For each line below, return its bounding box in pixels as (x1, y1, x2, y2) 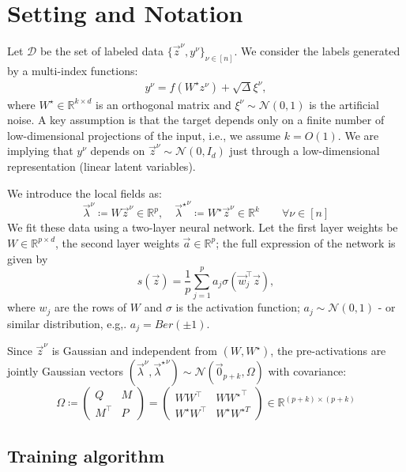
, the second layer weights (55, 234, 179, 251)
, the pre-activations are (270, 342, 386, 359)
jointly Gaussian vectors (7, 363, 123, 379)
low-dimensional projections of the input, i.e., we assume (7, 126, 281, 143)
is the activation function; (175, 299, 300, 315)
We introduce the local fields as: (7, 184, 162, 201)
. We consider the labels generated (234, 43, 400, 59)
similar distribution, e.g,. (7, 315, 127, 331)
